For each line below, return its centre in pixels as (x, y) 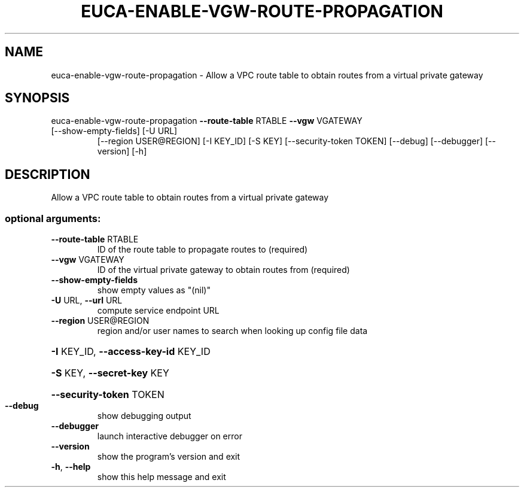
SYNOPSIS (37, 98)
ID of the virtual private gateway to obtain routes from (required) (223, 270)
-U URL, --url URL (87, 300)
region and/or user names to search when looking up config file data (232, 331)
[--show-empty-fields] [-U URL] (114, 131)
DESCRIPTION (48, 174)
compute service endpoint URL (158, 311)
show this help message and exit (162, 477)
